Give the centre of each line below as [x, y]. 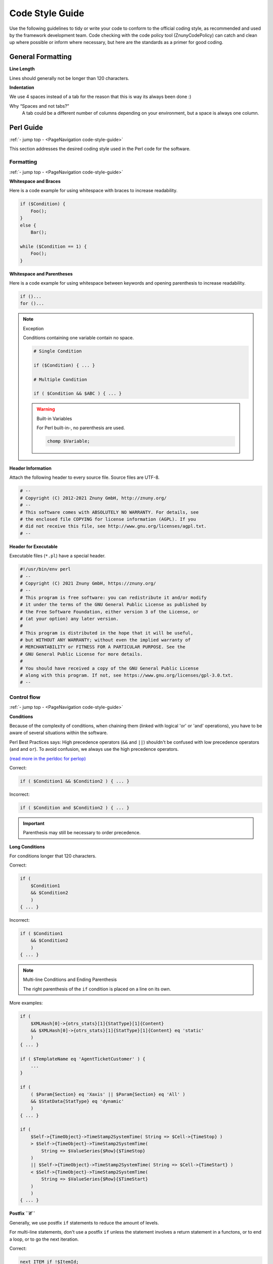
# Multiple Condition [60, 379]
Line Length [22, 69]
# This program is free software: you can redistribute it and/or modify [113, 597]
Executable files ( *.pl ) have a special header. [57, 556]
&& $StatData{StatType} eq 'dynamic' [77, 1101]
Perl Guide [26, 127]
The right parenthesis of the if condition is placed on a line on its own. [97, 989]
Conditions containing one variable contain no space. [78, 338]
